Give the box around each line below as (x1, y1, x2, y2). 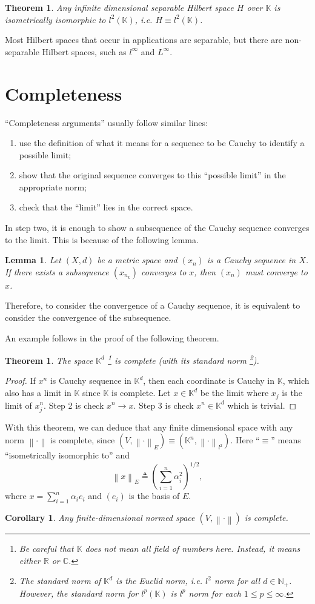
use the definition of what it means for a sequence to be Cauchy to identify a (19, 136, 305, 149)
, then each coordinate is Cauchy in (143, 374, 275, 387)
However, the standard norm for (19, 586, 139, 599)
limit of (5, 398, 32, 411)
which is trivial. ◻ (227, 398, 297, 411)
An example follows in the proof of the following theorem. (5, 331, 219, 344)
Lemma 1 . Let (5, 253, 61, 266)
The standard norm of (19, 574, 101, 587)
